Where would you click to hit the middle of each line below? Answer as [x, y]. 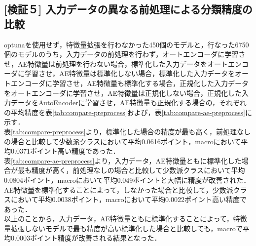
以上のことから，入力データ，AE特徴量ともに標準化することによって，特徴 [126, 219]
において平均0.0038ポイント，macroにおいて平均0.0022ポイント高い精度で [128, 199]
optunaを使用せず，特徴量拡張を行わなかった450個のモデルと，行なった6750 [127, 44]
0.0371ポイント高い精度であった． [65, 151]
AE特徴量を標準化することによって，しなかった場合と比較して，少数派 [119, 189]
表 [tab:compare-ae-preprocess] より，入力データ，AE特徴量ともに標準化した [123, 160]
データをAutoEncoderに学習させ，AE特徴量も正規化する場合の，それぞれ [128, 102]
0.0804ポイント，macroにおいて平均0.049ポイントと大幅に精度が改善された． [127, 180]
